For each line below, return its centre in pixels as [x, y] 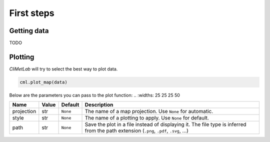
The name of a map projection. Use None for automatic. [149, 111]
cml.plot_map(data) [43, 82]
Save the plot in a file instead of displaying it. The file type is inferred [165, 124]
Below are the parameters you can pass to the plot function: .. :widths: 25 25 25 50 [94, 95]
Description [99, 105]
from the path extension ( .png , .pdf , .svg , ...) [136, 131]
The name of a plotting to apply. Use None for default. [147, 118]
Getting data [29, 31]
